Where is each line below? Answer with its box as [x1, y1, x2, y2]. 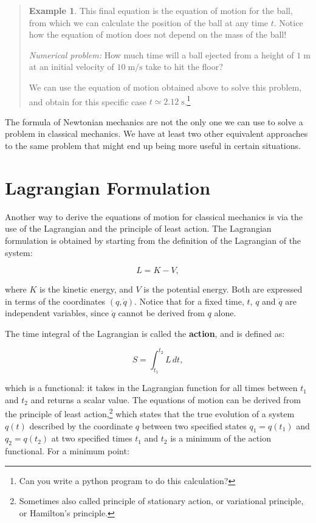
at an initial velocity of [29, 60, 114, 73]
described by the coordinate [29, 419, 133, 432]
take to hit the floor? [145, 60, 223, 73]
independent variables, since [5, 307, 109, 319]
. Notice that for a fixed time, [134, 294, 244, 307]
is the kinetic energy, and [39, 283, 133, 296]
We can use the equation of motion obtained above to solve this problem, [29, 80, 302, 93]
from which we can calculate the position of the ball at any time [29, 16, 269, 29]
